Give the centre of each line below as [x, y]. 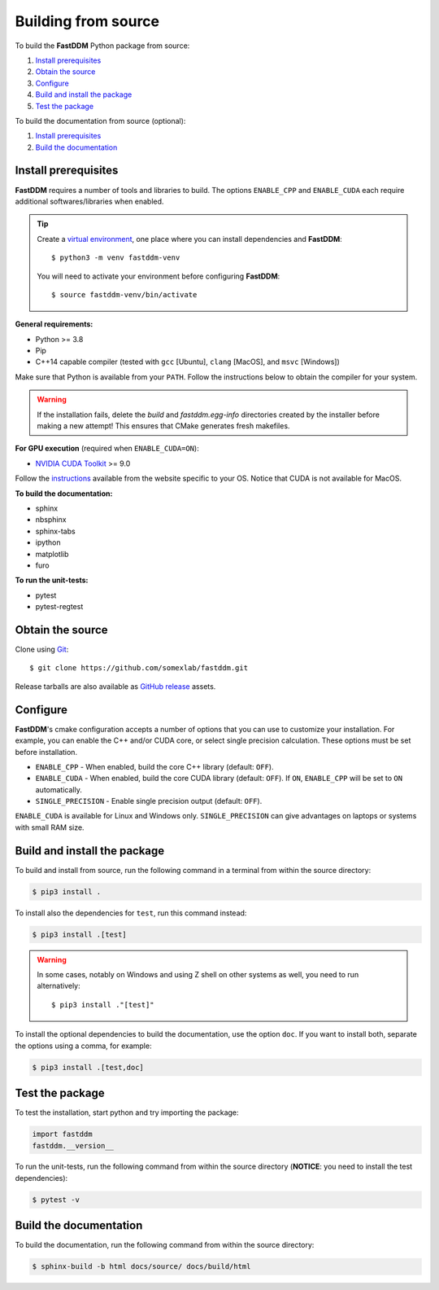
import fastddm [62, 1134]
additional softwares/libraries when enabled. [89, 201]
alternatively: [59, 986]
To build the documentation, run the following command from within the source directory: [165, 1245]
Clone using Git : [42, 649]
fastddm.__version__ [73, 1145]
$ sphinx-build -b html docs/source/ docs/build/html [141, 1267]
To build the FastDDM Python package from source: [102, 46]
